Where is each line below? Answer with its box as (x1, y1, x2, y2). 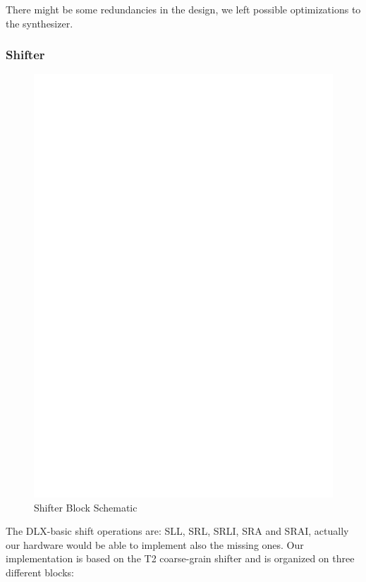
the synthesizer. (6, 16, 73, 30)
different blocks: (6, 564, 74, 579)
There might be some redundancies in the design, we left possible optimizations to (6, 2, 361, 16)
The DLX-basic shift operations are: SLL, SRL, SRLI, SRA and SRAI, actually (6, 524, 349, 538)
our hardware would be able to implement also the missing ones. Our (6, 537, 304, 552)
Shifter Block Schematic (34, 500, 138, 514)
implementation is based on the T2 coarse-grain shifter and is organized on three (6, 551, 355, 566)
